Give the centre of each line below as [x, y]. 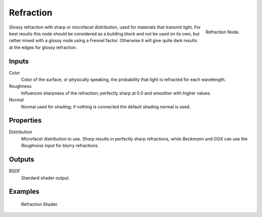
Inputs [19, 61]
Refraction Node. [222, 32]
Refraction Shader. [40, 204]
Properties [25, 120]
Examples [24, 192]
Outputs [22, 160]
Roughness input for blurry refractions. [60, 146]
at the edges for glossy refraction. [43, 47]
